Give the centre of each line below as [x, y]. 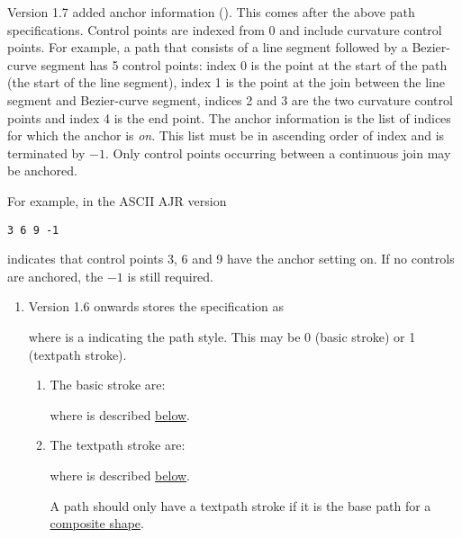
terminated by [46, 152]
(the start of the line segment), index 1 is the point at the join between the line [226, 82]
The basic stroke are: [108, 385]
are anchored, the [55, 276]
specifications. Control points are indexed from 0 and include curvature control [225, 29]
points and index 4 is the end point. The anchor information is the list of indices [229, 117]
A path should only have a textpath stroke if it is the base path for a [240, 505]
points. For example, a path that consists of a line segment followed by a [208, 47]
